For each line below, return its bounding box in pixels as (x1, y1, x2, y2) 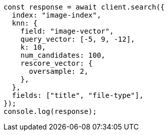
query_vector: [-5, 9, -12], (20, 35, 135, 43)
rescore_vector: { (20, 59, 93, 67)
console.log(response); (4, 107, 97, 115)
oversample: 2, (29, 67, 89, 75)
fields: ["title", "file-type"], (12, 91, 144, 99)
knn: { (12, 19, 38, 27)
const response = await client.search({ (4, 3, 165, 11)
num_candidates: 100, (20, 51, 106, 59)
